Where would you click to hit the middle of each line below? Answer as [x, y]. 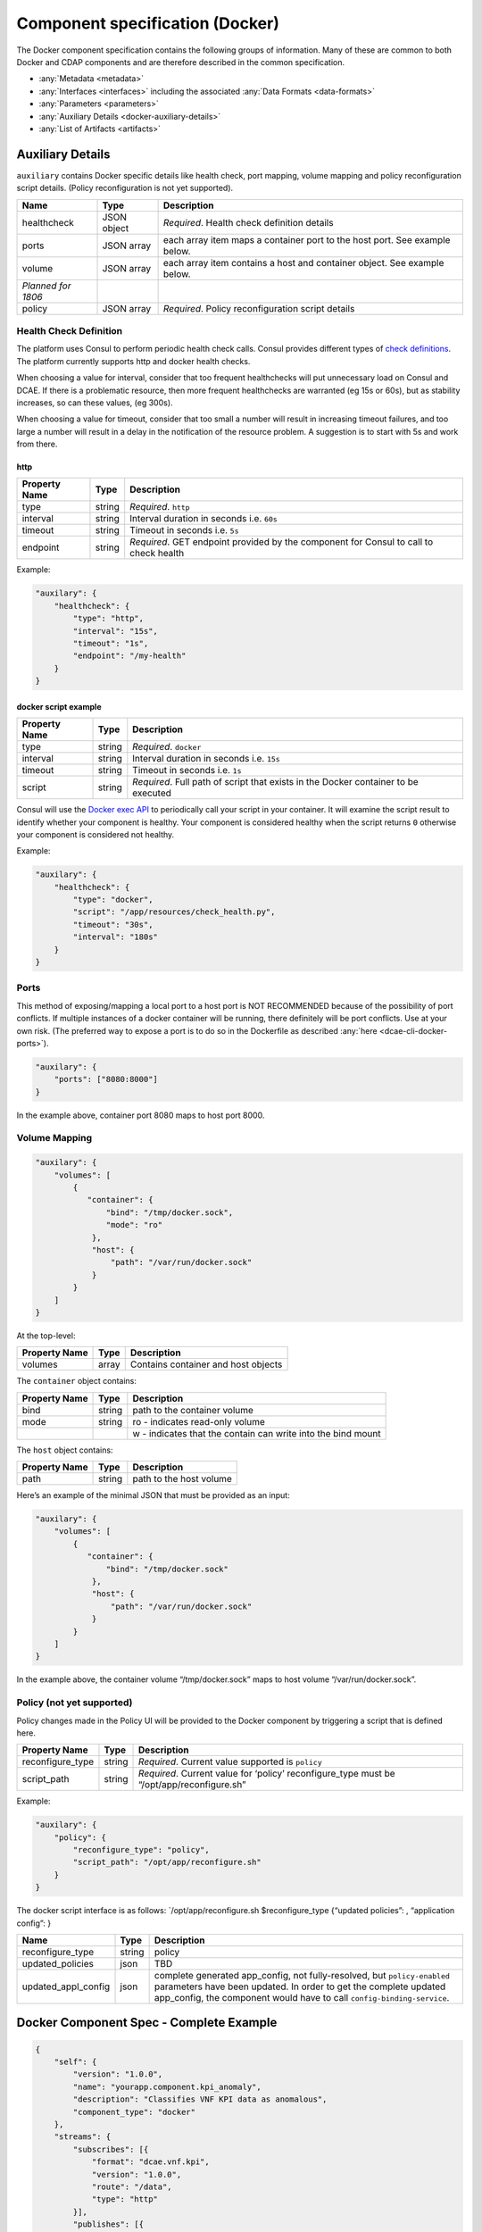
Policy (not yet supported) [75, 1703]
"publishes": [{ [108, 2224]
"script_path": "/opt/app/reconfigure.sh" [167, 1862]
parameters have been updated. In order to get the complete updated [300, 1986]
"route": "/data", [132, 2186]
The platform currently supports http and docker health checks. [133, 361]
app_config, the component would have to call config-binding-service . [302, 1997]
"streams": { [83, 2137]
